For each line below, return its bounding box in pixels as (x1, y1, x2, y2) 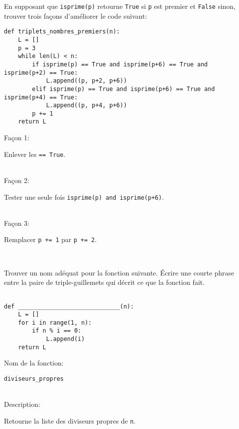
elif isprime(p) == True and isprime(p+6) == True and (32, 85, 215, 92)
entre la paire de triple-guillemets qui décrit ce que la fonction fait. (4, 277, 205, 287)
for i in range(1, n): (18, 319, 92, 326)
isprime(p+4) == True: (4, 93, 78, 101)
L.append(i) (46, 336, 85, 343)
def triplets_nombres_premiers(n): (4, 28, 120, 35)
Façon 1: (4, 132, 29, 143)
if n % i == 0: (32, 327, 81, 335)
